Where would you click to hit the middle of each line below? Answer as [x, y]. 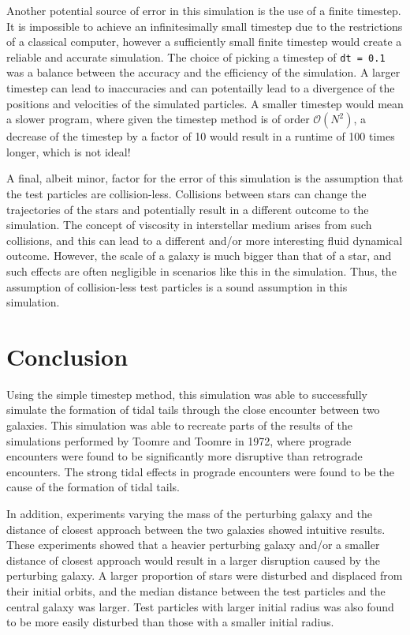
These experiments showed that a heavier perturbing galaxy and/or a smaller [193, 545]
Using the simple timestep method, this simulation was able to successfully [187, 394]
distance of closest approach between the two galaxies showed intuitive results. [196, 529]
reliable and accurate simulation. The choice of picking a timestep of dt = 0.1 [196, 56]
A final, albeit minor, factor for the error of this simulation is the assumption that [205, 178]
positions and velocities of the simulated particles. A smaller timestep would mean [205, 103]
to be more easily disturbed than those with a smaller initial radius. [170, 622]
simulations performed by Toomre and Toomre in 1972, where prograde [179, 440]
